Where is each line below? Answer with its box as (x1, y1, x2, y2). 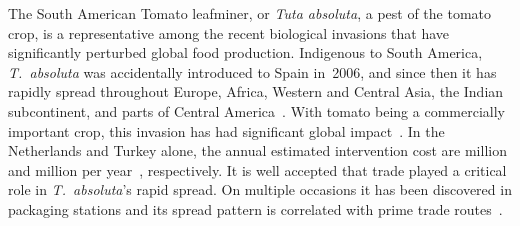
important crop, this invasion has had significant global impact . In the (8, 120, 445, 141)
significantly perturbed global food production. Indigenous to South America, (8, 42, 483, 63)
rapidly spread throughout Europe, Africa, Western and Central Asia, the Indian (8, 81, 504, 102)
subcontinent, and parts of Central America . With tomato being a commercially (8, 100, 505, 121)
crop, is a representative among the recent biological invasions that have (8, 22, 450, 43)
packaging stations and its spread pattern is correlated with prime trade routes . (8, 198, 503, 219)
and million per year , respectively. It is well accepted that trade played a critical (8, 159, 507, 180)
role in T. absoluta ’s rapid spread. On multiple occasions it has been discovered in (8, 179, 512, 200)
